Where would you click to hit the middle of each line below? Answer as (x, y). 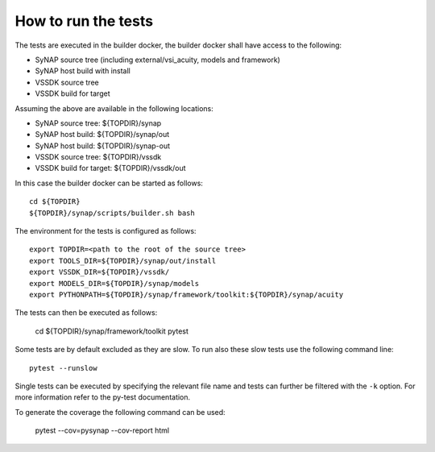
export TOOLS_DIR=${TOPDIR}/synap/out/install (123, 261)
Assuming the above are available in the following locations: (114, 108)
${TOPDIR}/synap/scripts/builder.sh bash (112, 213)
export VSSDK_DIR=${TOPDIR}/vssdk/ (99, 272)
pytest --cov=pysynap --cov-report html (102, 430)
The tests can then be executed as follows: (86, 313)
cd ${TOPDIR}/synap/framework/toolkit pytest (112, 331)
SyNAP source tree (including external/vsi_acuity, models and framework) (158, 60)
